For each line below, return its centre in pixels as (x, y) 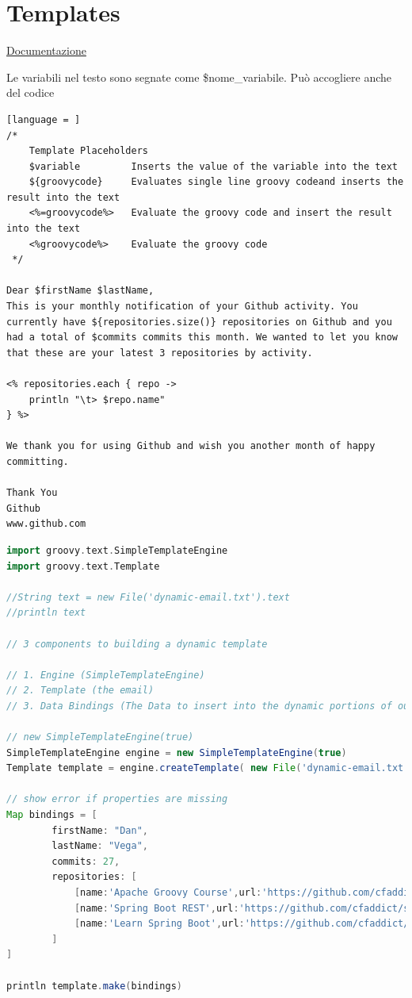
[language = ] (44, 119)
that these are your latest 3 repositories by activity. (160, 353)
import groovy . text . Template (83, 566)
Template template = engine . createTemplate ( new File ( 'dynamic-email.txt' (208, 768)
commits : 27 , (86, 861)
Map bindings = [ (52, 815)
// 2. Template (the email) (80, 691)
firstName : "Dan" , (100, 830)
